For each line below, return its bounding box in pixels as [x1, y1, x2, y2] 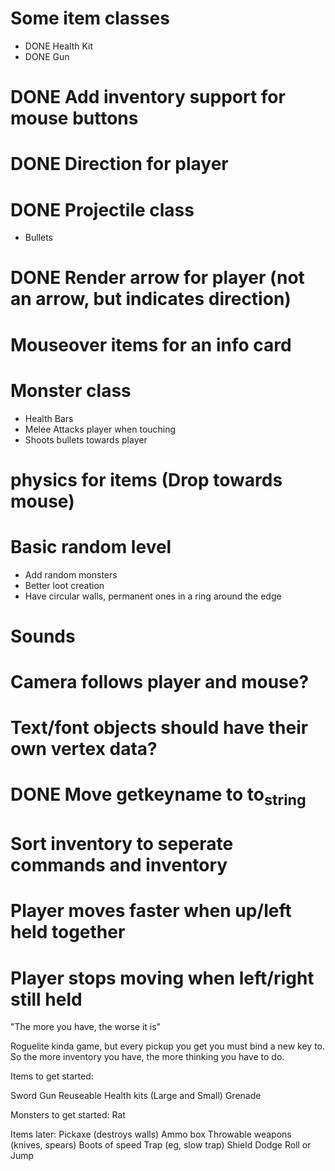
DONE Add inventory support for [10, 86, 286, 109]
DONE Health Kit [24, 40, 94, 52]
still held [10, 988, 83, 1011]
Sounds [10, 625, 76, 647]
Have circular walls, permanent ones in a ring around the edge [24, 590, 282, 602]
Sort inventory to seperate [10, 833, 234, 856]
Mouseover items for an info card [10, 333, 292, 356]
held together [10, 921, 126, 944]
